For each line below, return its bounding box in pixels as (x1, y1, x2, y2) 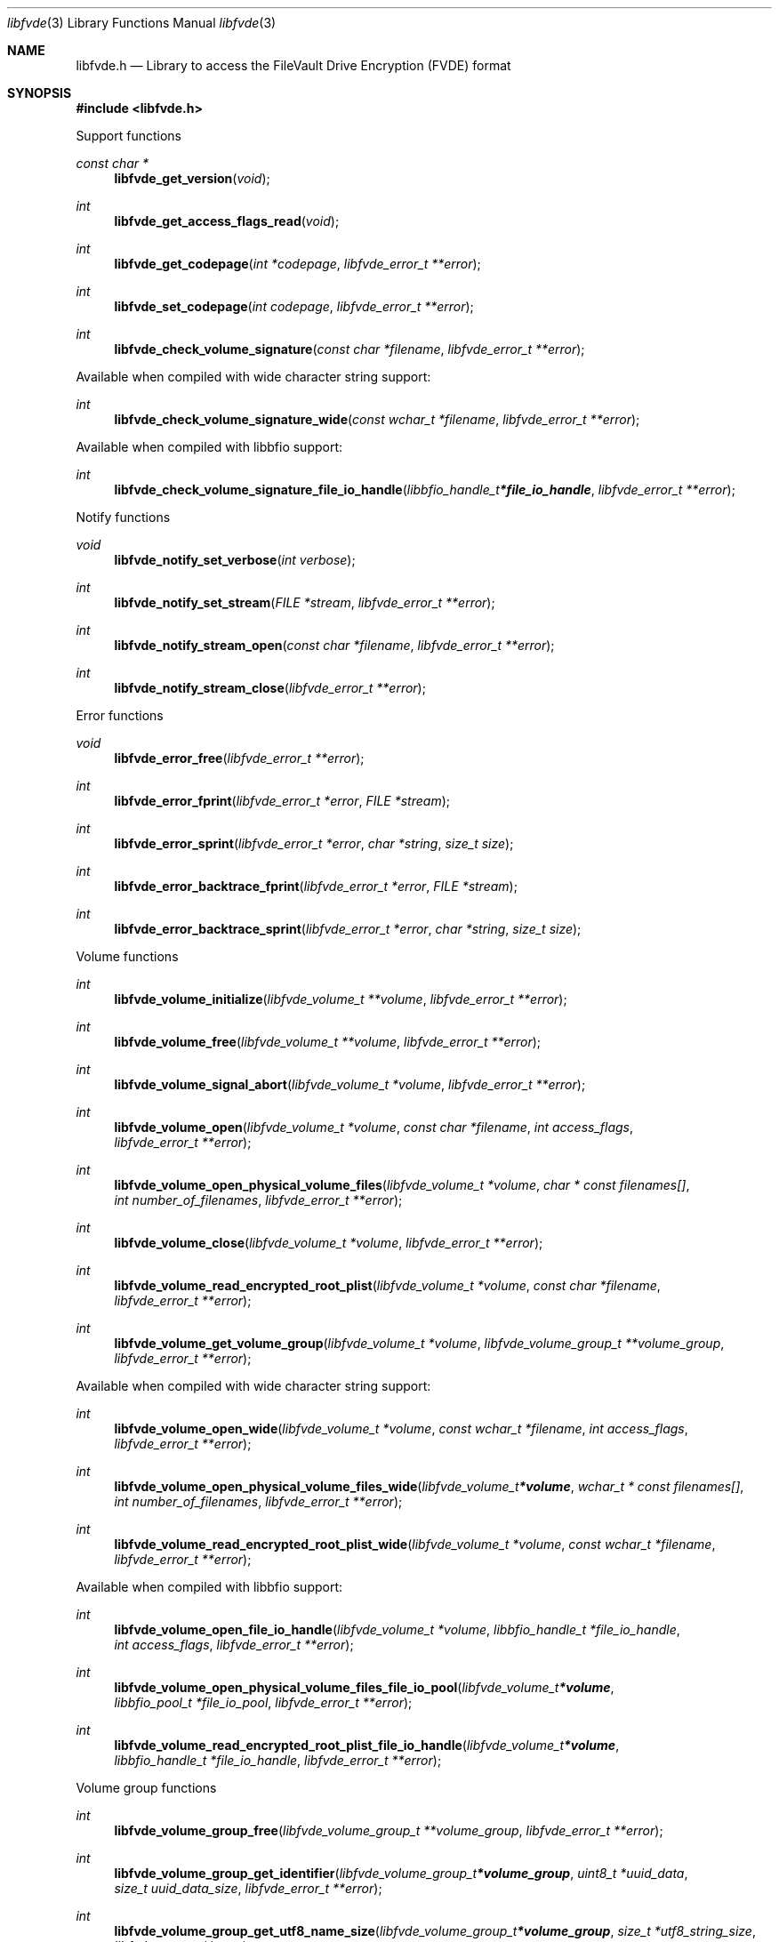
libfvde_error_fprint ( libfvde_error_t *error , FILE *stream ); (114, 793, 451, 808)
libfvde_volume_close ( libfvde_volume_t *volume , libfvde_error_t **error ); (114, 1235, 543, 1250)
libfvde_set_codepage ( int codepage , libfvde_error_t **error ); (114, 299, 474, 314)
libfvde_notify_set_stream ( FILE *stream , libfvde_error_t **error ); (114, 595, 495, 610)
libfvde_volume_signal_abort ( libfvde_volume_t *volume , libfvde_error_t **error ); (114, 1077, 586, 1092)
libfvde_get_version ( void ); (114, 171, 270, 186)
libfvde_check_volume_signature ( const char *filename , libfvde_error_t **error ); (114, 341, 585, 357)
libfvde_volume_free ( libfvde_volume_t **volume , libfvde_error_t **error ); (114, 1034, 542, 1049)
